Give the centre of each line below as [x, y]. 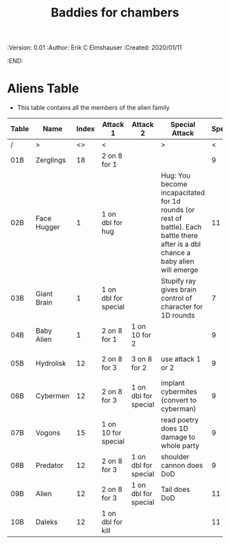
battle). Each [181, 227]
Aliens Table [43, 89]
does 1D [174, 429]
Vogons [48, 433]
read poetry [180, 420]
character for [182, 307]
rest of [171, 219]
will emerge [179, 270]
